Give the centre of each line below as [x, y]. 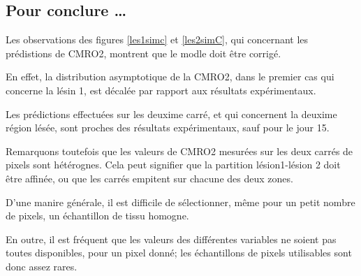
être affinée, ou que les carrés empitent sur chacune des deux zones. [149, 178]
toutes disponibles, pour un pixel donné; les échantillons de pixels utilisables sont [179, 253]
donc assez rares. [42, 266]
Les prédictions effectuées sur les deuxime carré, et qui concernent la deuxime [171, 114]
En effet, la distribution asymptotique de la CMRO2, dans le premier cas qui [170, 77]
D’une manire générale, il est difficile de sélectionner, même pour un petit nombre [180, 202]
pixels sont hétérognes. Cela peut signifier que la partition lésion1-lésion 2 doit [173, 165]
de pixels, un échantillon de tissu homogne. [97, 216]
